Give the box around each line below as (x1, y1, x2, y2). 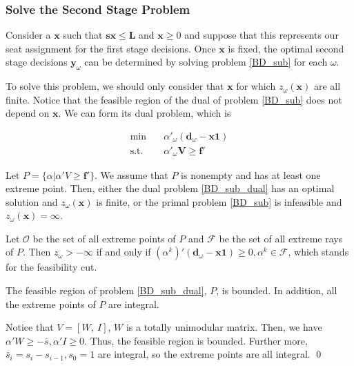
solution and (6, 194, 58, 209)
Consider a (6, 28, 51, 42)
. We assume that (95, 167, 168, 182)
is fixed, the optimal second (228, 41, 344, 55)
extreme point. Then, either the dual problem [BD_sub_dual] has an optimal (6, 181, 335, 195)
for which (236, 79, 276, 93)
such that (63, 28, 103, 42)
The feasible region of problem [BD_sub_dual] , (6, 283, 207, 298)
